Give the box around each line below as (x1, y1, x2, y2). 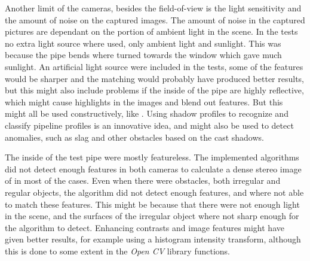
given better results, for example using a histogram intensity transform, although (5, 233, 301, 245)
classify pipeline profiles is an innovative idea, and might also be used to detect (5, 119, 294, 131)
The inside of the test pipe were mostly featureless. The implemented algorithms (5, 151, 299, 163)
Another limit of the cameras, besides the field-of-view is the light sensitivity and (5, 2, 302, 14)
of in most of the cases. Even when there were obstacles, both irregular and (5, 174, 281, 187)
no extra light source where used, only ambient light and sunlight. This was (5, 37, 281, 49)
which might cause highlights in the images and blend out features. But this (5, 95, 283, 108)
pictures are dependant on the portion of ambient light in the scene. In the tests (5, 25, 298, 38)
